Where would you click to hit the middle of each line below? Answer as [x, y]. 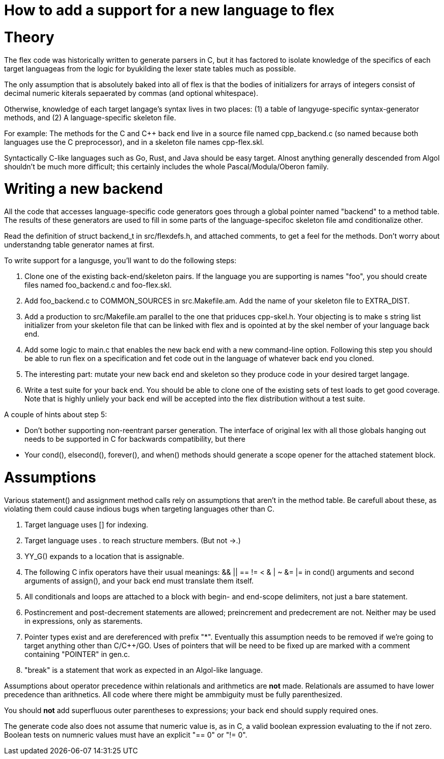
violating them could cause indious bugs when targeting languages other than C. [139, 509]
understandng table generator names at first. [79, 245]
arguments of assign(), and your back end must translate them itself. [139, 580]
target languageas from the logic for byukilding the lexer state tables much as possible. [150, 68]
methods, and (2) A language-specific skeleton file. [90, 117]
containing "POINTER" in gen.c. [77, 654]
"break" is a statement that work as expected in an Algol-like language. [144, 670]
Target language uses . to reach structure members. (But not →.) [133, 540]
